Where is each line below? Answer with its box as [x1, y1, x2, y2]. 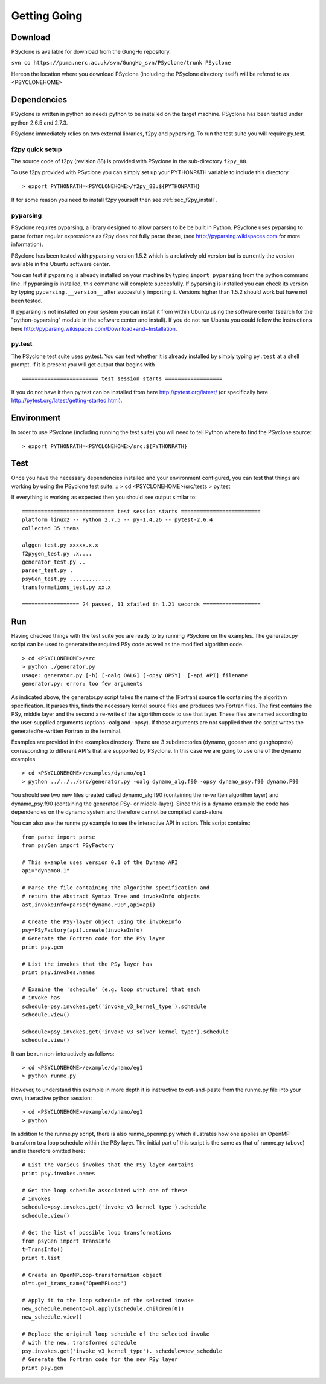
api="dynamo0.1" [22, 868, 70, 874]
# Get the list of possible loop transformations [22, 1229, 172, 1236]
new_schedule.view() [22, 1314, 83, 1321]
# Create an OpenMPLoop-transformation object [22, 1272, 162, 1278]
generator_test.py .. [22, 559, 86, 565]
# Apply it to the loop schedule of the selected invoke [22, 1297, 194, 1304]
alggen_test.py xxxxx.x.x [22, 542, 99, 548]
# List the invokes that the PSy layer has [22, 960, 153, 967]
